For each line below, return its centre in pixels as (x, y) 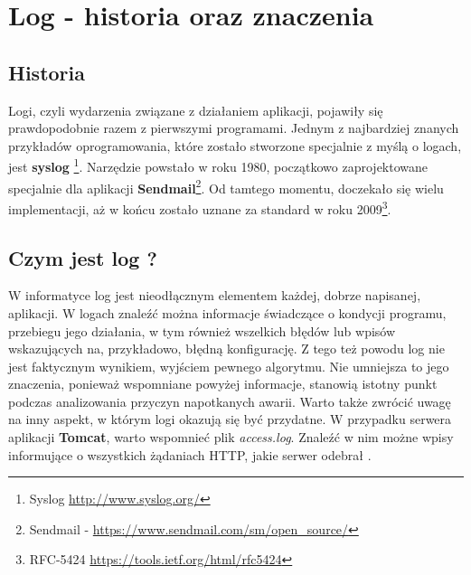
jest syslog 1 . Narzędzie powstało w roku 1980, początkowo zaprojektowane (218, 165)
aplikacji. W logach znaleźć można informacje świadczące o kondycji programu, (227, 312)
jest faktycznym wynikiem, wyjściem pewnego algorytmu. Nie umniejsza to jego (229, 366)
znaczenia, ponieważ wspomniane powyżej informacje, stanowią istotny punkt (223, 384)
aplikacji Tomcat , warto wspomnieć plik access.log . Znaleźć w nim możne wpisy (231, 437)
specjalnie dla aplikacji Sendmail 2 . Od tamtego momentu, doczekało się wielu (226, 186)
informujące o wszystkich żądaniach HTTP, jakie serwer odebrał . (190, 454)
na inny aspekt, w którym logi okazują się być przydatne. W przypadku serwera (230, 419)
